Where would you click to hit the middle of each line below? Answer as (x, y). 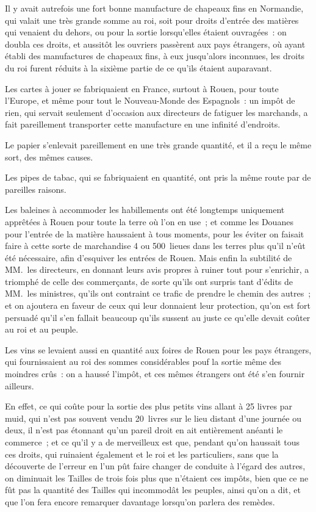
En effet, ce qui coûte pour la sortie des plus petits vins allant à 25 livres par (149, 406)
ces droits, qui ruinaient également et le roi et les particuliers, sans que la (142, 454)
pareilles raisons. (36, 189)
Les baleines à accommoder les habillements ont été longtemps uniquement (145, 210)
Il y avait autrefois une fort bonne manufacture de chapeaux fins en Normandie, (154, 8)
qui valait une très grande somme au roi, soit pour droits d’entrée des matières (152, 20)
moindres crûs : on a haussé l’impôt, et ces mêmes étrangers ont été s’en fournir (155, 374)
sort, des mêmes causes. (49, 157)
